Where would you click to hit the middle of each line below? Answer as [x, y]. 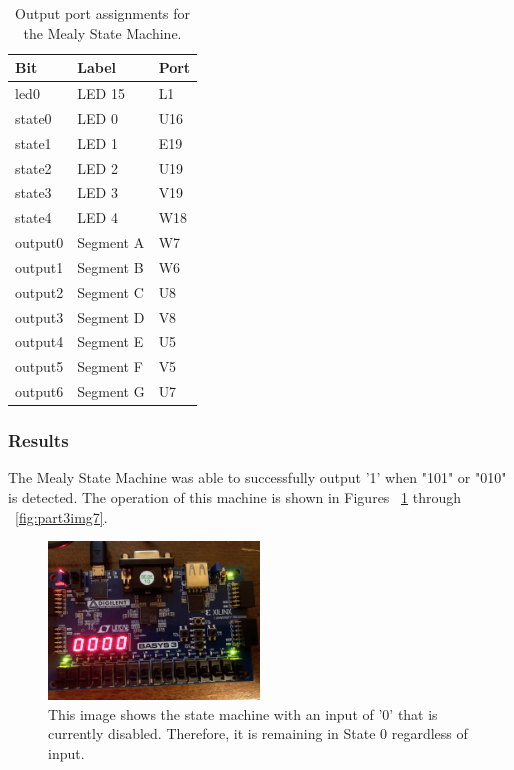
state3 [33, 192]
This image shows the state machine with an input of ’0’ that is [243, 713]
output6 [39, 391]
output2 [39, 291]
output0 [39, 242]
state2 [33, 167]
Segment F [110, 366]
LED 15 [101, 93]
